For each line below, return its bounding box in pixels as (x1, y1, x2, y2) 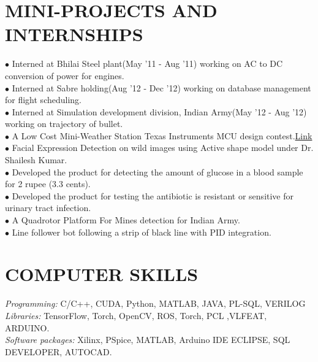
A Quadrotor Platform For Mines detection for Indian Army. (12, 214, 240, 226)
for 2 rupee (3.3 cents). (5, 177, 91, 190)
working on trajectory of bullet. (5, 117, 123, 130)
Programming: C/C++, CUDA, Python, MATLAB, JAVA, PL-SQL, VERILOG (5, 297, 306, 310)
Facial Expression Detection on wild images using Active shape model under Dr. (12, 141, 314, 154)
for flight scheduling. (5, 93, 81, 106)
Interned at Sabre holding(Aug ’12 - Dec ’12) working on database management (12, 81, 311, 94)
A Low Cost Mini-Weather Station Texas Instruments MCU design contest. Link (12, 129, 312, 142)
